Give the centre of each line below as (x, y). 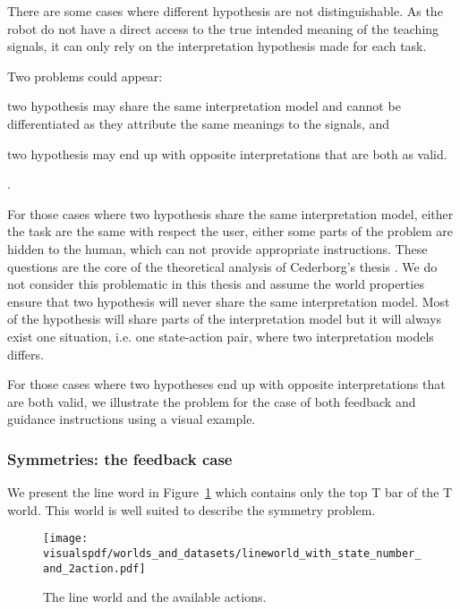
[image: (66, 539)
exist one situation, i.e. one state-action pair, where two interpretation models (221, 336)
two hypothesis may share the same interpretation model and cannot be (204, 106)
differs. (26, 354)
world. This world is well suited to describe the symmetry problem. (192, 509)
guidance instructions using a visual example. (132, 419)
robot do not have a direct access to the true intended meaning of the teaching (223, 28)
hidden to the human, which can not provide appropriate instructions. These (217, 248)
